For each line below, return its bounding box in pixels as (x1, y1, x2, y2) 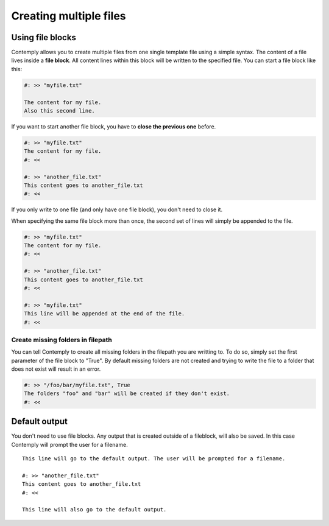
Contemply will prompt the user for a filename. (11, 441, 128, 448)
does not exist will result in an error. (11, 365, 101, 373)
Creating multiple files (11, 9, 126, 23)
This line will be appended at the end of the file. (24, 310, 185, 317)
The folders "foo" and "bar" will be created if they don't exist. (24, 390, 230, 397)
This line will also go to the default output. (22, 506, 167, 513)
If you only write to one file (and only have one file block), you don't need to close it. (11, 206, 222, 213)
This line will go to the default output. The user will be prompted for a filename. (22, 455, 286, 462)
